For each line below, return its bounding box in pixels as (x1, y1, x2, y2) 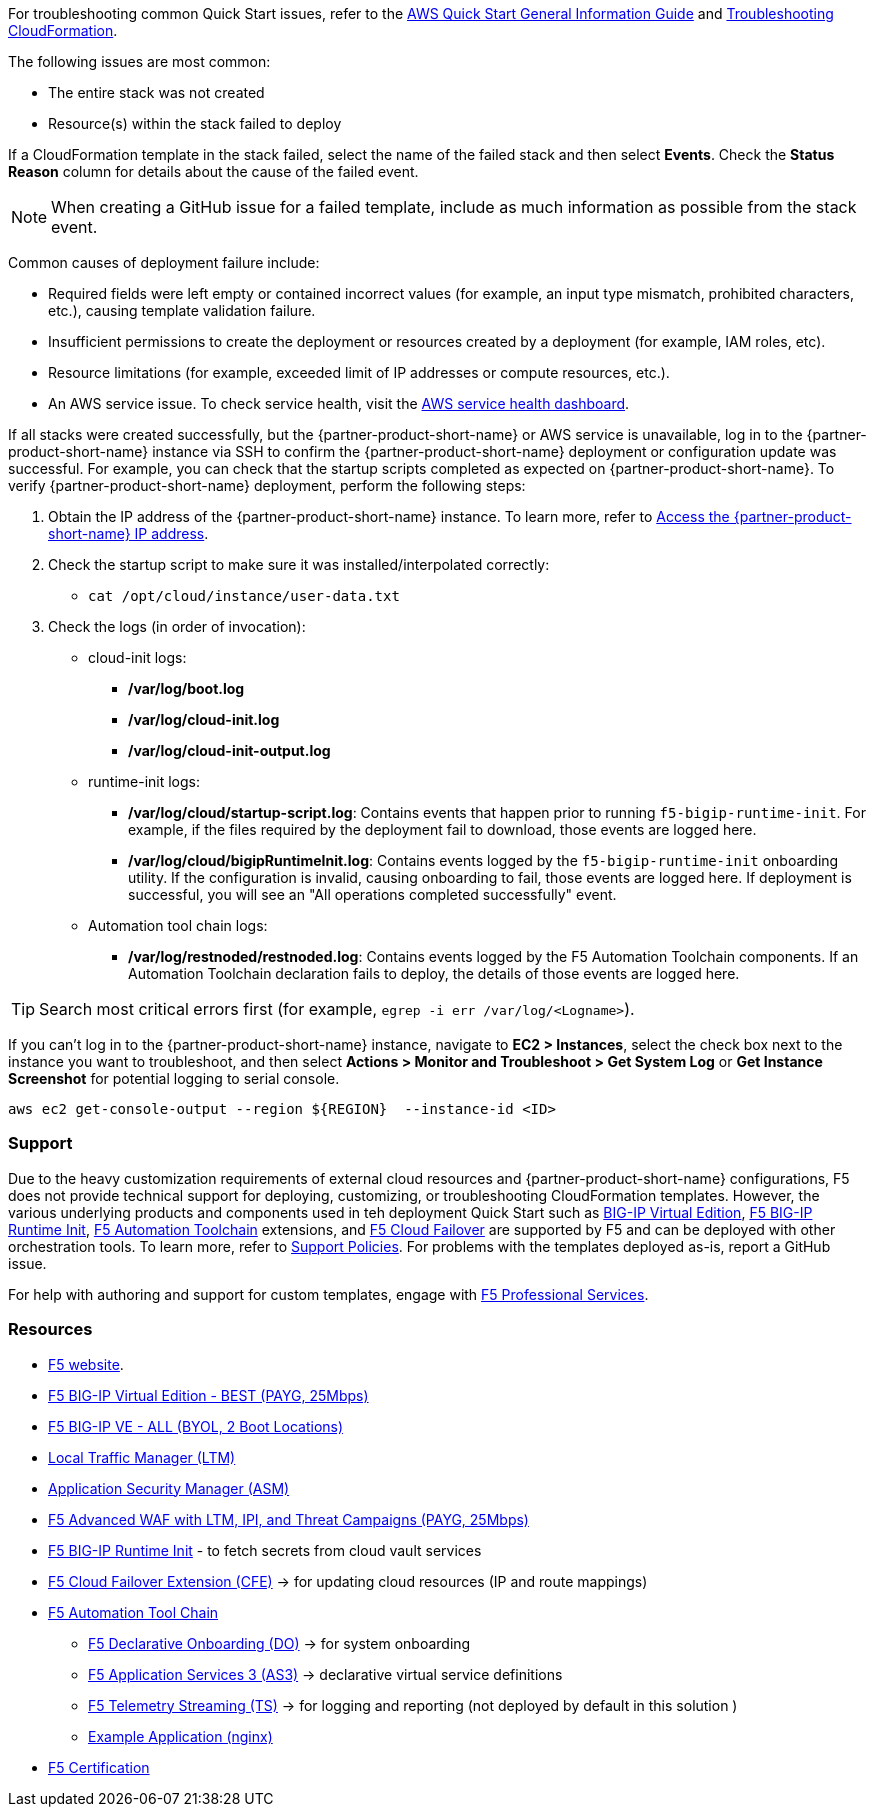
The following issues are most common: (8, 53, 271, 70)
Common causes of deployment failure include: (8, 254, 320, 271)
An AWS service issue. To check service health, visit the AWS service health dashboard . (48, 395, 630, 412)
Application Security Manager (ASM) (48, 1479, 290, 1497)
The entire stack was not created (48, 84, 265, 101)
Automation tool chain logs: (88, 917, 268, 934)
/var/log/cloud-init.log (128, 711, 280, 728)
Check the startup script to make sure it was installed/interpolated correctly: (48, 556, 550, 573)
